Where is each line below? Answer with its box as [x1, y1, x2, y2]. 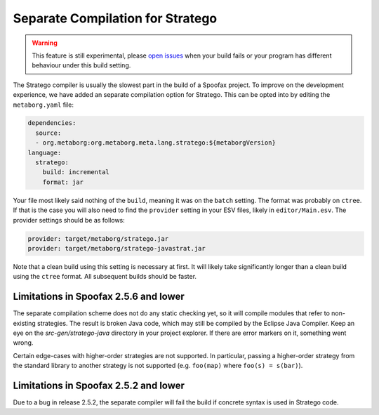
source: [35, 129, 62, 137]
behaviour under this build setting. [32, 61, 131, 70]
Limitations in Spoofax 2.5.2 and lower [13, 380, 185, 392]
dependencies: [27, 119, 77, 127]
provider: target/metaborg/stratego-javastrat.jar [27, 244, 206, 252]
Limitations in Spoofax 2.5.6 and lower [13, 291, 185, 303]
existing [13, 319, 36, 327]
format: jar [42, 178, 84, 186]
